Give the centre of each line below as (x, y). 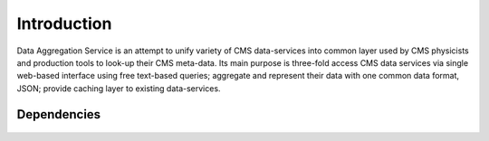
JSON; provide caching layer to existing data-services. (119, 88)
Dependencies (59, 114)
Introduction (64, 23)
